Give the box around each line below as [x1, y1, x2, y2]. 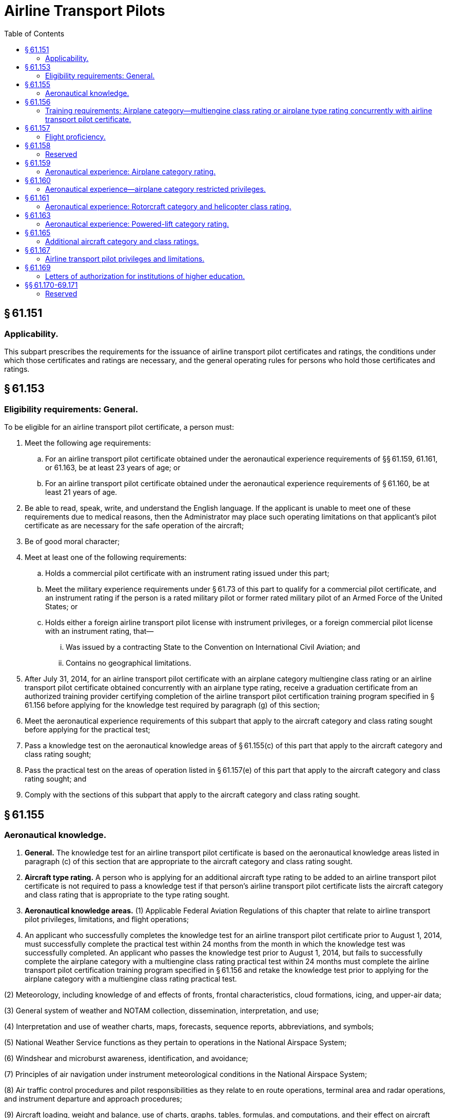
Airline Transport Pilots [4, 2, 165, 19]
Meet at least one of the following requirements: [25, 553, 187, 562]
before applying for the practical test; [25, 725, 150, 734]
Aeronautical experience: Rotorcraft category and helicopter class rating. [45, 202, 291, 211]
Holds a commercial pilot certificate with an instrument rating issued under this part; [45, 569, 329, 578]
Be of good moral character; [25, 537, 120, 546]
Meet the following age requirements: [25, 438, 151, 448]
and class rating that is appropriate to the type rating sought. [25, 890, 230, 900]
